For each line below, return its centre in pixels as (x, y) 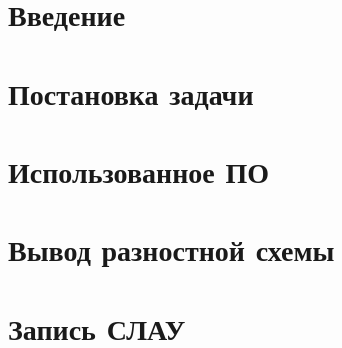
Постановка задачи (131, 92)
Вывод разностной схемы (171, 249)
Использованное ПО (138, 170)
